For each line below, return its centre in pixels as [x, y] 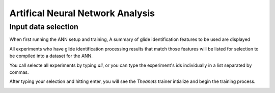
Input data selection [44, 27]
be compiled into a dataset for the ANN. [51, 56]
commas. [19, 72]
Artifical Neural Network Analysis [82, 13]
